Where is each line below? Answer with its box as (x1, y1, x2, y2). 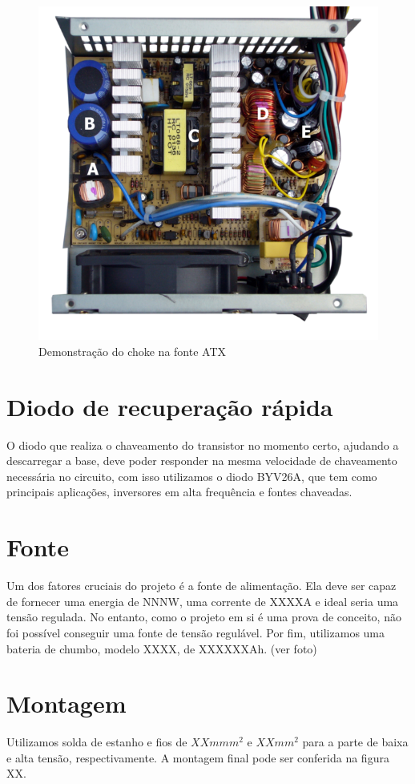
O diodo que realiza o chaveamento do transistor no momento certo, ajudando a (6, 436, 399, 453)
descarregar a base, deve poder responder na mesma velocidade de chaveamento (6, 452, 397, 469)
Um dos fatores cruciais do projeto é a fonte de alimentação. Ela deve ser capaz (6, 577, 397, 594)
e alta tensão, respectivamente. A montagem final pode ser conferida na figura (6, 749, 389, 766)
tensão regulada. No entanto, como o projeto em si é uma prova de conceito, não (6, 608, 401, 625)
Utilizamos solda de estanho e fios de (6, 733, 187, 750)
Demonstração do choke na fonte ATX (38, 342, 227, 359)
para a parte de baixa (302, 733, 409, 750)
